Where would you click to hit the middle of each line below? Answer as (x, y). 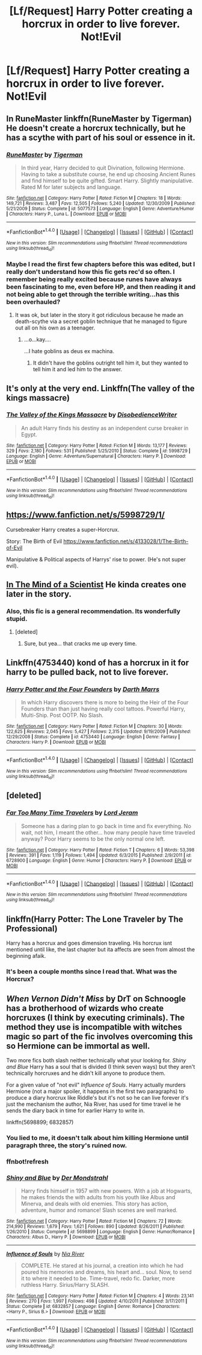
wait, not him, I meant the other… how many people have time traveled (108, 832)
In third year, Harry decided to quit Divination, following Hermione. (103, 168)
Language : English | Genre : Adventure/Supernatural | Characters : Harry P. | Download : (96, 456)
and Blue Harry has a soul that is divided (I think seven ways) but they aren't (101, 1067)
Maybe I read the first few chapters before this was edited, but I (101, 264)
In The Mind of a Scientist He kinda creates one (96, 585)
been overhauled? (33, 302)
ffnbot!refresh (28, 1162)
